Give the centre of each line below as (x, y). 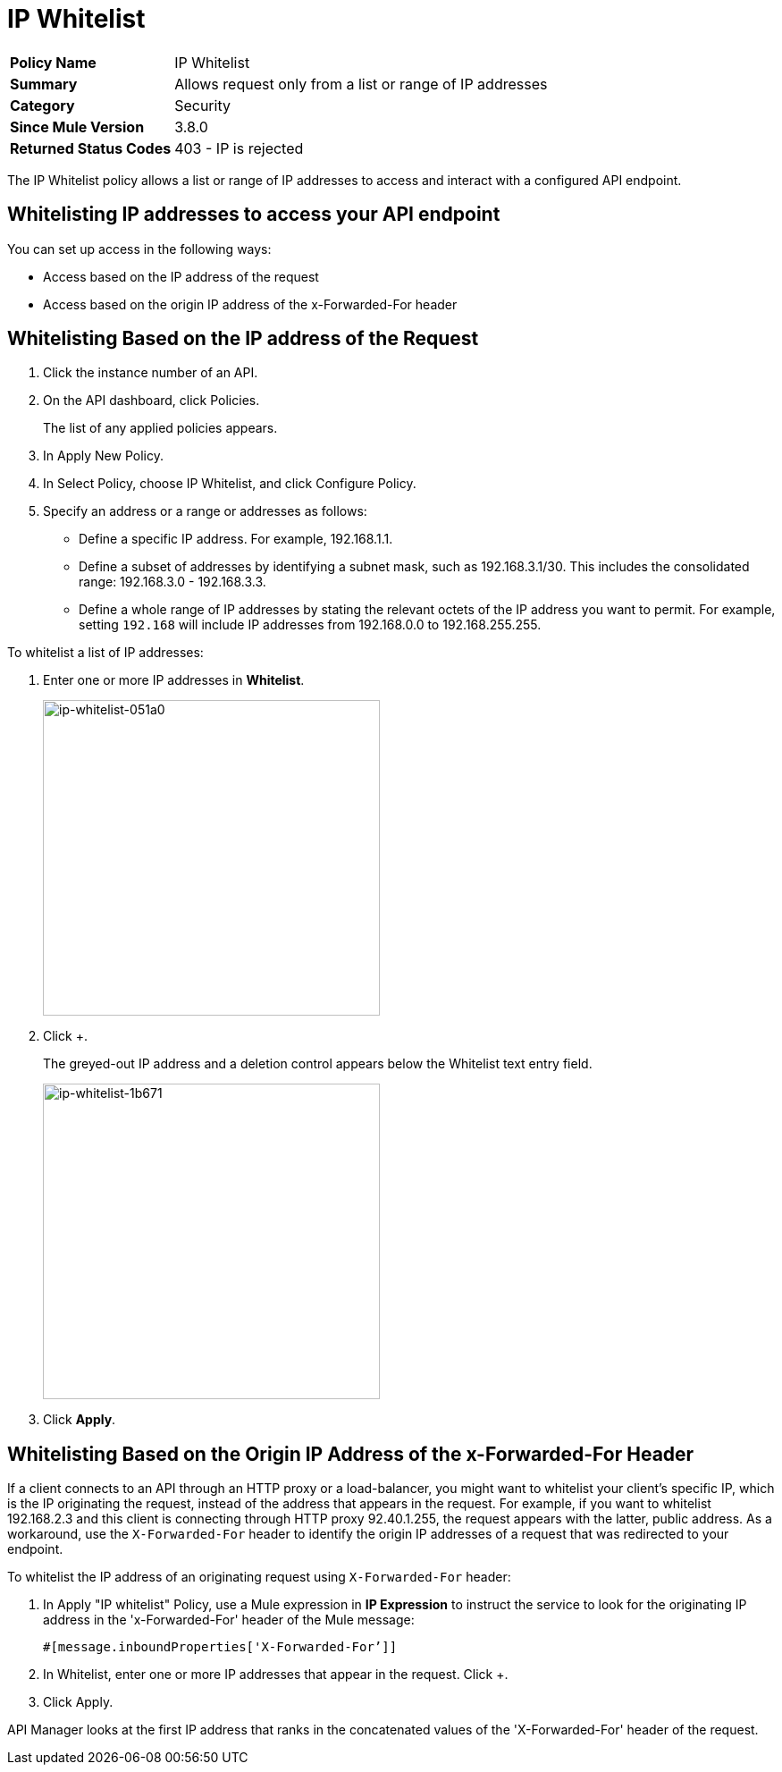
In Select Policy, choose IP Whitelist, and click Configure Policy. (230, 484)
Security (202, 105)
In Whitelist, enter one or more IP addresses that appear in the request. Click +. (276, 1675)
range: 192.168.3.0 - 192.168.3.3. (172, 582)
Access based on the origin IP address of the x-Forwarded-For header (250, 304)
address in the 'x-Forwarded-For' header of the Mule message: (229, 1620)
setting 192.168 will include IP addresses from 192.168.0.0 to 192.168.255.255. (310, 625)
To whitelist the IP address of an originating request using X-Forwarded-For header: (259, 1577)
